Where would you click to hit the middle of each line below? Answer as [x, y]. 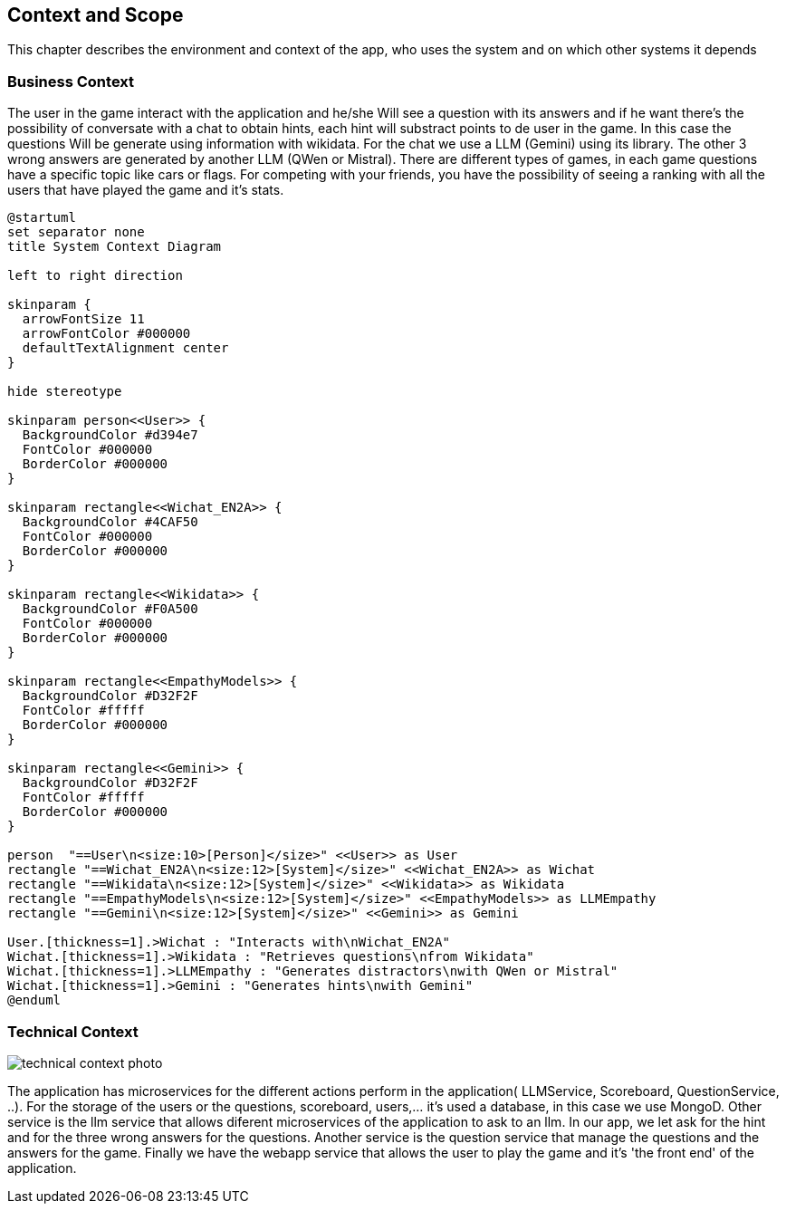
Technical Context [73, 1031]
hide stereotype [65, 392]
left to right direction [95, 276]
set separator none [76, 232]
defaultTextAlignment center [125, 348]
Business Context [71, 81]
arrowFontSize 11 [83, 319]
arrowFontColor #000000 [106, 334]
